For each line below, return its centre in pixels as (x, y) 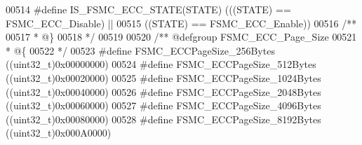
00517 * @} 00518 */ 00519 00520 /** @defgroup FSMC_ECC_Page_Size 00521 (181, 37)
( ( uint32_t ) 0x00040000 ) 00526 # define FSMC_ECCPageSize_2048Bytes (163, 91)
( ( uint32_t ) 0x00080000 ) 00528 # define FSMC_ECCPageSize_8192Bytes (163, 119)
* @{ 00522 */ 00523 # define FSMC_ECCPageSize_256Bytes (140, 50)
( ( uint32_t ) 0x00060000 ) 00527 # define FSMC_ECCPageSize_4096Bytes (163, 105)
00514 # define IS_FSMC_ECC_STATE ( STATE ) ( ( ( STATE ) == (148, 9)
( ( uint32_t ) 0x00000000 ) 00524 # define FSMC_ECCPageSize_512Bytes (161, 64)
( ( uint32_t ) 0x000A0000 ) (59, 133)
